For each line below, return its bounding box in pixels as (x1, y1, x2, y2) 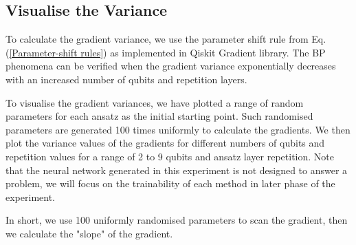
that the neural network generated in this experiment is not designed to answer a (5, 162, 348, 177)
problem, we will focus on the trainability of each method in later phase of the (5, 176, 335, 191)
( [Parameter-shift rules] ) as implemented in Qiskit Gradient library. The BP (5, 45, 326, 59)
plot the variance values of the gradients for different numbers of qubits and (5, 136, 325, 150)
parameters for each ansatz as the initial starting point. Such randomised (5, 109, 313, 123)
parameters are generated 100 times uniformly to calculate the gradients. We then (5, 122, 351, 136)
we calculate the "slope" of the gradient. (5, 226, 173, 240)
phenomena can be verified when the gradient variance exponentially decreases (5, 58, 336, 73)
